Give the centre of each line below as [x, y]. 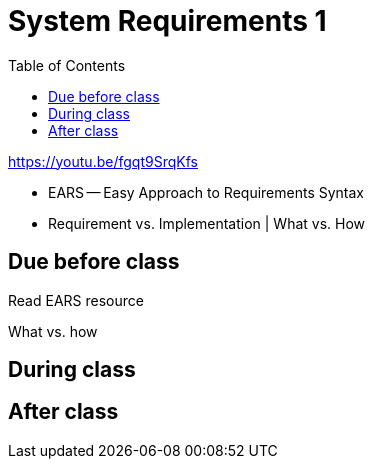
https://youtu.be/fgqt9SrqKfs [103, 161]
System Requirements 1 [167, 21]
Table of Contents [67, 65]
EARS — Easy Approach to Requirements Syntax [206, 192]
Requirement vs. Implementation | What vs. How [207, 223]
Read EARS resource [76, 300]
